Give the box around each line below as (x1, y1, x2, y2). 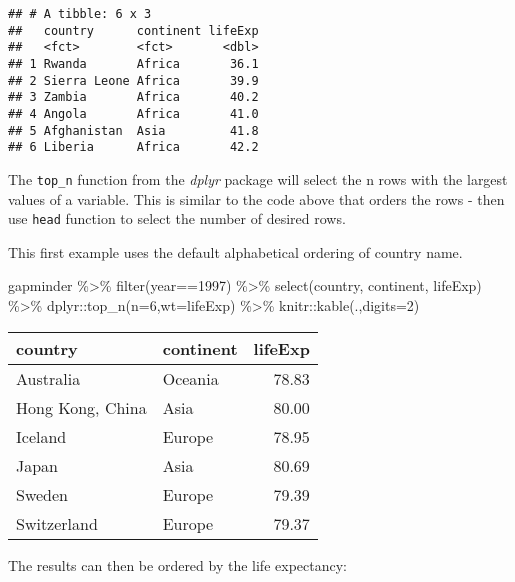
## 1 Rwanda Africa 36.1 (8, 56, 259, 71)
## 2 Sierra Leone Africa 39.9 (8, 73, 259, 88)
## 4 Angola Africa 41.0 (8, 106, 259, 121)
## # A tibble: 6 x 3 (8, 7, 152, 21)
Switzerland (16, 511, 98, 535)
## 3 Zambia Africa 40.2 (8, 90, 259, 105)
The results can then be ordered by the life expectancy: (8, 554, 347, 575)
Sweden (16, 482, 69, 506)
